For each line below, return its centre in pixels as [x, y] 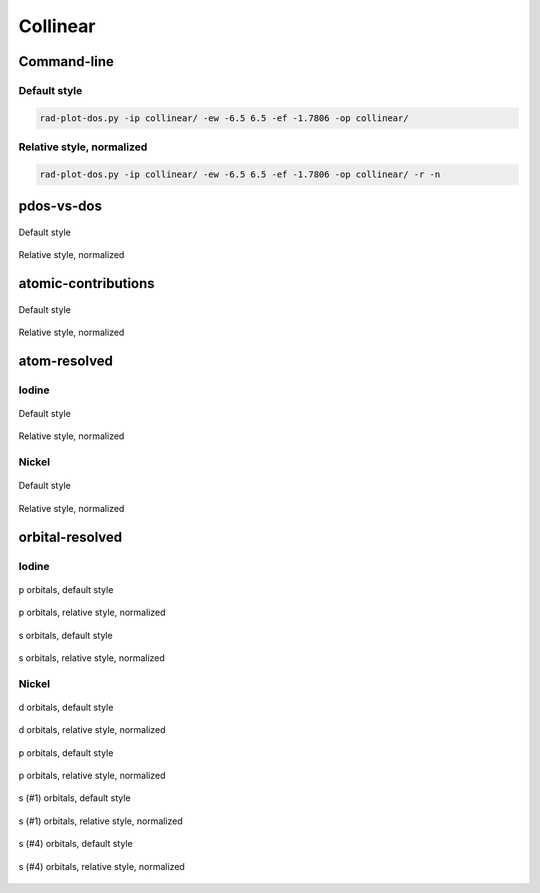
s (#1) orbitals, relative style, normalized [101, 821]
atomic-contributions [86, 283]
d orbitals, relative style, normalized [92, 730]
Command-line [66, 61]
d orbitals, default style [66, 707]
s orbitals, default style [66, 635]
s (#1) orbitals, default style [74, 798]
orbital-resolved [70, 536]
